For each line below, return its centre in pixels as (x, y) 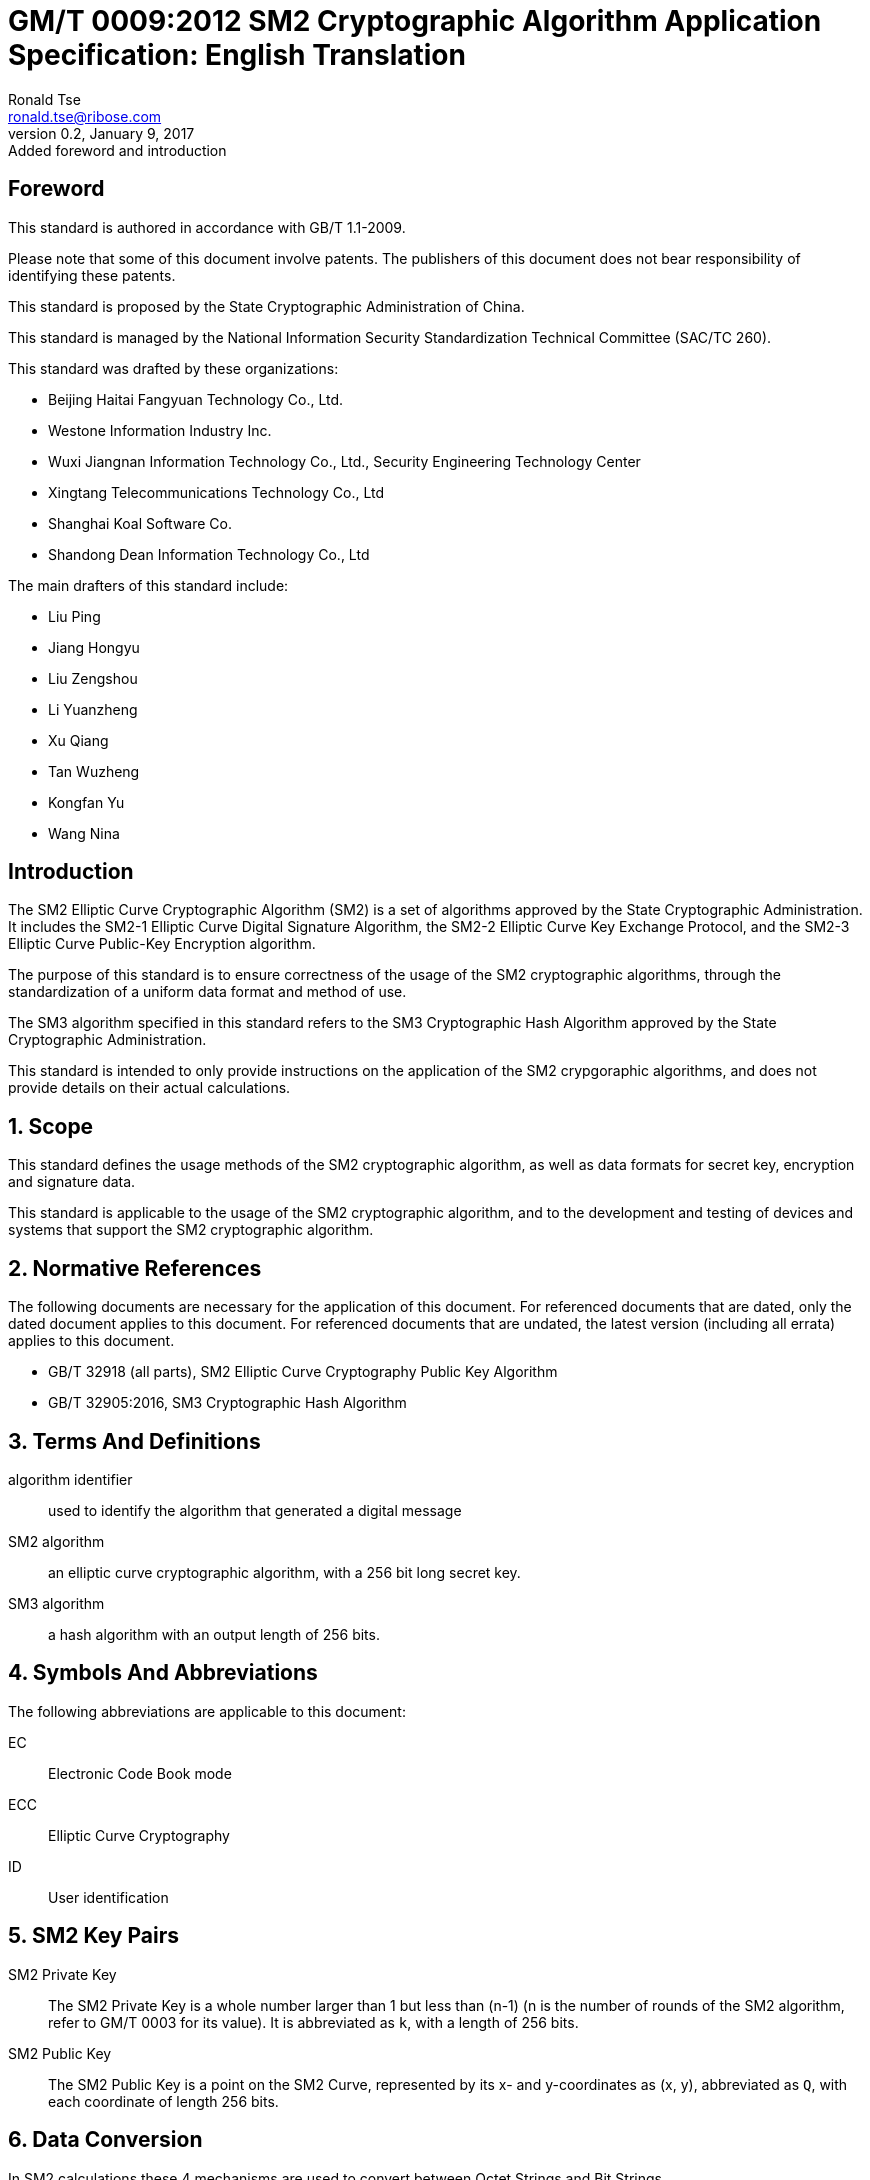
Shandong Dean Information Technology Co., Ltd (209, 554)
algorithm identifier (70, 1479)
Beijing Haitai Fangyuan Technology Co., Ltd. (196, 399)
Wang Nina (84, 833)
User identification (108, 1897)
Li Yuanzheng (93, 709)
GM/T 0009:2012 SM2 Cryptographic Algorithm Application (415, 21)
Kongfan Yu (86, 802)
